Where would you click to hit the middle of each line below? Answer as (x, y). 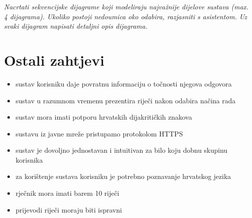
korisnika (29, 159)
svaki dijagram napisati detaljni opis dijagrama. (76, 26)
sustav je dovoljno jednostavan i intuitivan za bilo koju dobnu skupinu (122, 150)
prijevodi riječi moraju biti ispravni (69, 209)
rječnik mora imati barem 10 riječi (67, 193)
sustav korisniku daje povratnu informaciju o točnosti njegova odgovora (124, 83)
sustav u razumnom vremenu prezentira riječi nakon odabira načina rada (126, 100)
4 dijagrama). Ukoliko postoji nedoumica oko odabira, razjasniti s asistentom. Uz (126, 16)
